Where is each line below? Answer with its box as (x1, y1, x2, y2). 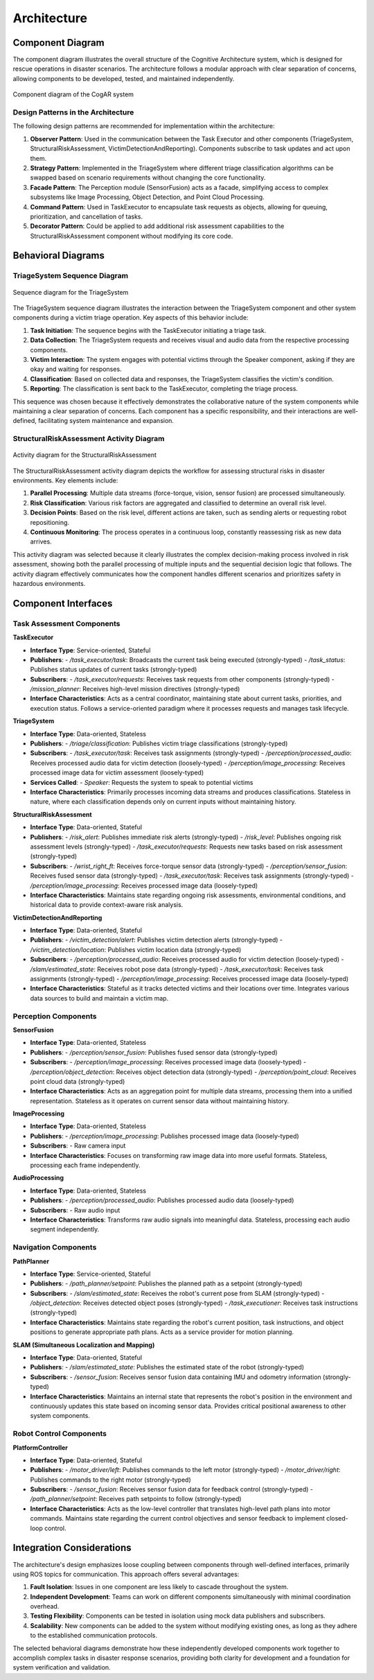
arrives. (30, 537, 52, 546)
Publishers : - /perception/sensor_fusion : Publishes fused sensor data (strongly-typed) (30, 1048, 278, 1057)
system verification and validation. (12, 1663, 111, 1672)
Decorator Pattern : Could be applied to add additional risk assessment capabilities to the (30, 222, 285, 230)
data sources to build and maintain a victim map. (30, 994, 169, 1002)
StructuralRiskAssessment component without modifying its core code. (30, 232, 233, 240)
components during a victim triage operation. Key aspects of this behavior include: (12, 313, 249, 322)
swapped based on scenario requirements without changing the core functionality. (30, 173, 266, 182)
